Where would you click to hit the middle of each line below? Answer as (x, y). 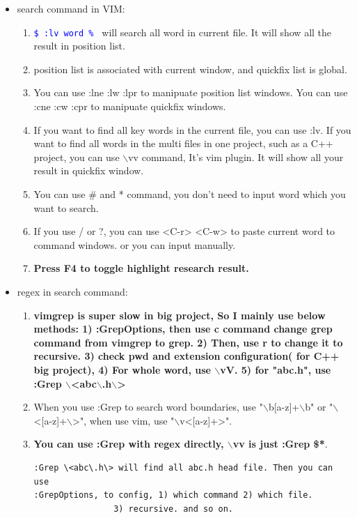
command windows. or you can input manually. (135, 244)
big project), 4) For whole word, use (122, 369)
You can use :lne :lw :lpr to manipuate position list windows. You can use (191, 92)
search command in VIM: (71, 8)
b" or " (319, 407)
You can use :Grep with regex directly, (129, 444)
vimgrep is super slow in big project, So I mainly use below (180, 315)
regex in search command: (72, 291)
